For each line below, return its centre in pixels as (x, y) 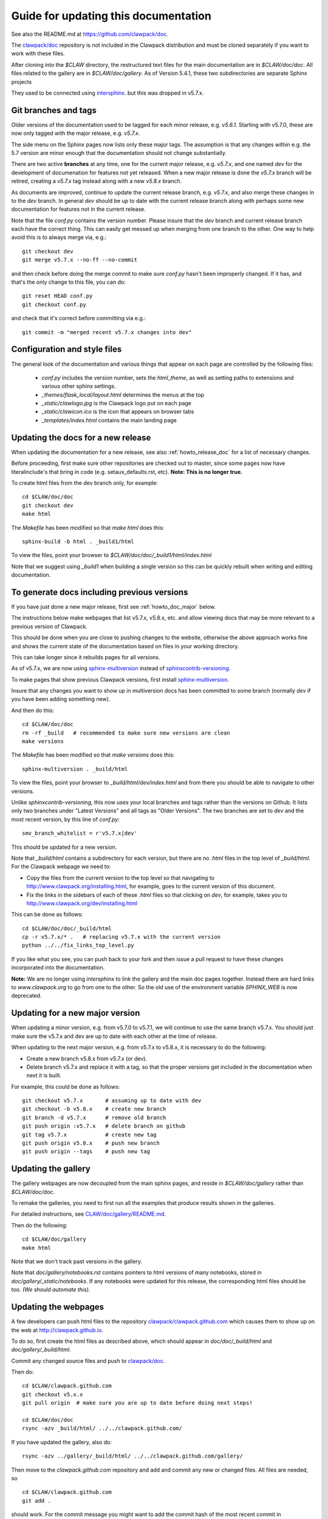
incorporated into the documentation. (58, 968)
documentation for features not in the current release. (78, 209)
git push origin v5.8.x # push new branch (91, 1143)
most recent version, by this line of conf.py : (65, 819)
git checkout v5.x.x (53, 1394)
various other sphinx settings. (79, 386)
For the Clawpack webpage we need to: (61, 866)
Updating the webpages (58, 1307)
